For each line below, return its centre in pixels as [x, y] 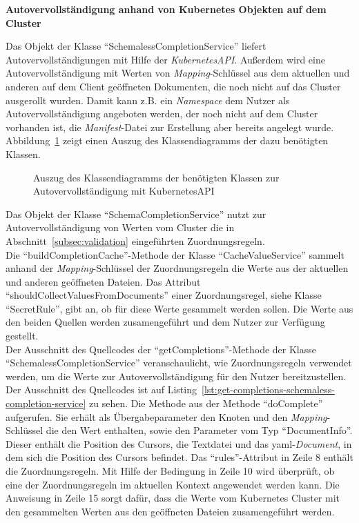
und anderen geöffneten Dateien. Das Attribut [103, 281]
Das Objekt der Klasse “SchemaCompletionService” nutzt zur [136, 214]
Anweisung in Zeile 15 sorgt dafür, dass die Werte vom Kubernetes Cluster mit [173, 498]
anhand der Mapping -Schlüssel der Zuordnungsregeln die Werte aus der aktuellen [177, 268]
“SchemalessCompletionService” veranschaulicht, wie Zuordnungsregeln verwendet [179, 363]
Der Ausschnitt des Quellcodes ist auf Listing [101, 389]
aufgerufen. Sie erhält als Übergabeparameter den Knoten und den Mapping [166, 416]
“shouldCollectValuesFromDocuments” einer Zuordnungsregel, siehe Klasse [164, 295]
